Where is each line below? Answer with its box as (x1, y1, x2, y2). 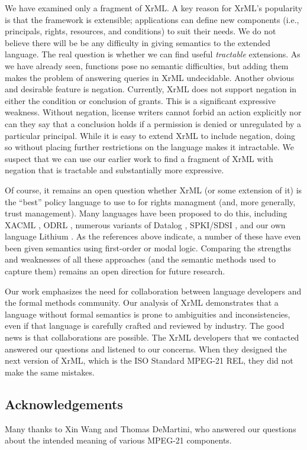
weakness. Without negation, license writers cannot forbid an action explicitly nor (5, 106, 302, 118)
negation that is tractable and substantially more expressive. (5, 164, 224, 176)
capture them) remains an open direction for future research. (5, 265, 225, 277)
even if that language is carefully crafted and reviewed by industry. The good (5, 319, 285, 332)
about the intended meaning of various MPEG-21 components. (5, 434, 232, 446)
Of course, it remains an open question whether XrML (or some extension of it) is (5, 183, 302, 196)
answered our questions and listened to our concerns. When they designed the (5, 342, 287, 355)
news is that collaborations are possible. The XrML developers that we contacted (5, 331, 299, 344)
